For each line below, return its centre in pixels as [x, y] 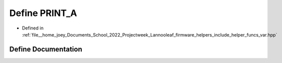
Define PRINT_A [43, 13]
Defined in [33, 28]
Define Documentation [46, 49]
